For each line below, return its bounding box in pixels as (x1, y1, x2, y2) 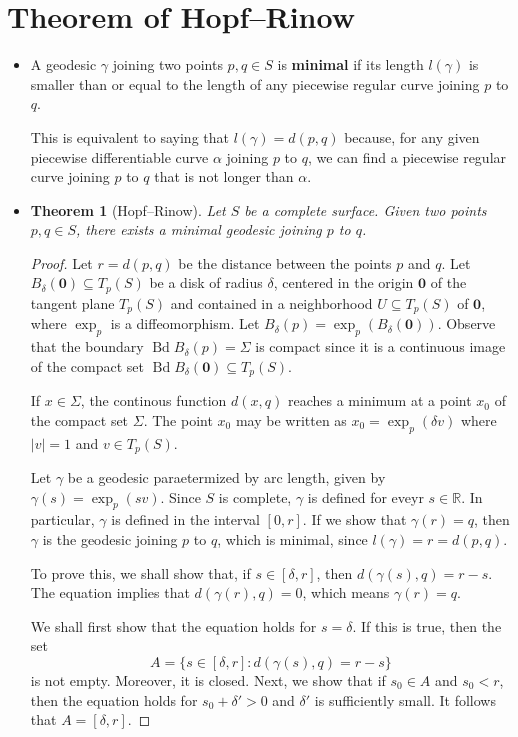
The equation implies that (30, 582, 190, 603)
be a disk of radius (149, 272, 263, 293)
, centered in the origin (273, 272, 414, 293)
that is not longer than (154, 166, 294, 187)
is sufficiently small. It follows (314, 689, 496, 710)
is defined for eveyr (307, 486, 424, 507)
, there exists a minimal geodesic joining (76, 219, 322, 240)
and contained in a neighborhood (170, 292, 373, 313)
